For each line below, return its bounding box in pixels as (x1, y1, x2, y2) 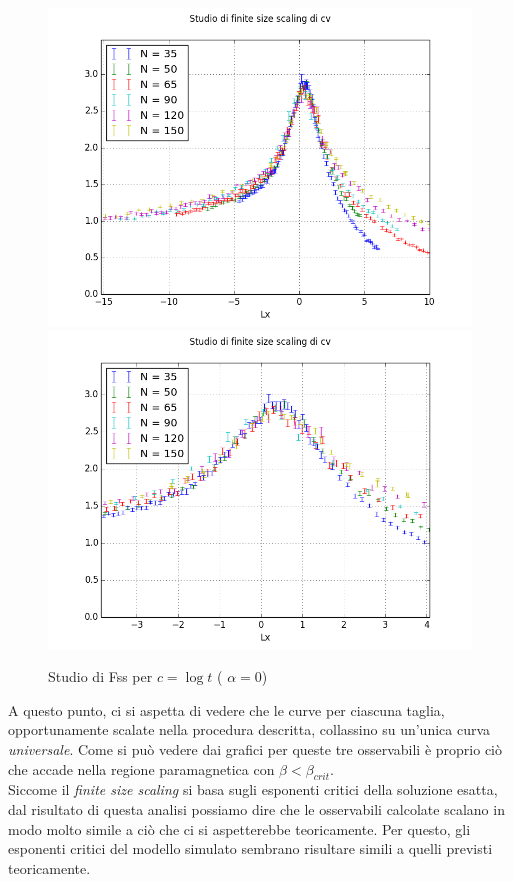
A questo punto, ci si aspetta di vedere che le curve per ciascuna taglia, (8, 699, 445, 720)
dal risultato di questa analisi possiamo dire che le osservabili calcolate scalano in (8, 798, 505, 819)
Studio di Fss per (48, 666, 153, 687)
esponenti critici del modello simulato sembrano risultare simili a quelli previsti (8, 838, 493, 859)
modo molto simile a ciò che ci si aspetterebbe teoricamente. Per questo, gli (8, 818, 471, 839)
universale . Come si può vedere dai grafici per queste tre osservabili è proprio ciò (8, 738, 502, 759)
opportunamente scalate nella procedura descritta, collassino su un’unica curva (8, 719, 491, 740)
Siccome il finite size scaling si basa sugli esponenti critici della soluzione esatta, (8, 779, 498, 800)
